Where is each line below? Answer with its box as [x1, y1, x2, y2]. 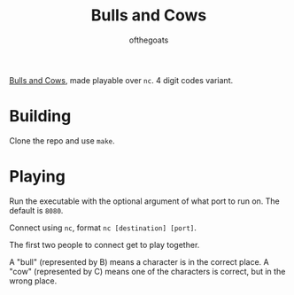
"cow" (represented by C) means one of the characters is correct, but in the [9, 266, 286, 276]
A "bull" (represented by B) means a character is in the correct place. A [9, 256, 269, 267]
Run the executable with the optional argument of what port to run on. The [9, 196, 281, 206]
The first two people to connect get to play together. [9, 239, 200, 250]
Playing [9, 167, 66, 187]
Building [9, 106, 72, 127]
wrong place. [9, 276, 58, 286]
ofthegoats [128, 35, 169, 45]
